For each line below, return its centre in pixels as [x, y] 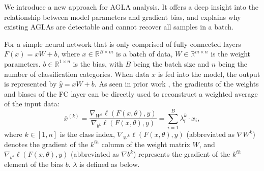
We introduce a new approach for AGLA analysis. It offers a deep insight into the [131, 7]
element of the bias [34, 164]
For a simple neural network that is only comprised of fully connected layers [123, 44]
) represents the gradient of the [182, 154]
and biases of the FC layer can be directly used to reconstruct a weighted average [131, 93]
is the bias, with [98, 63]
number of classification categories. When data [77, 74]
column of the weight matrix [146, 144]
